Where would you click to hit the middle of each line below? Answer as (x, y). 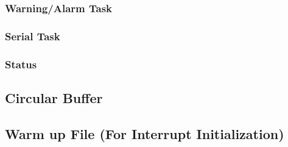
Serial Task (33, 36)
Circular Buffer (54, 97)
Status (21, 64)
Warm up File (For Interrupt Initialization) (145, 133)
